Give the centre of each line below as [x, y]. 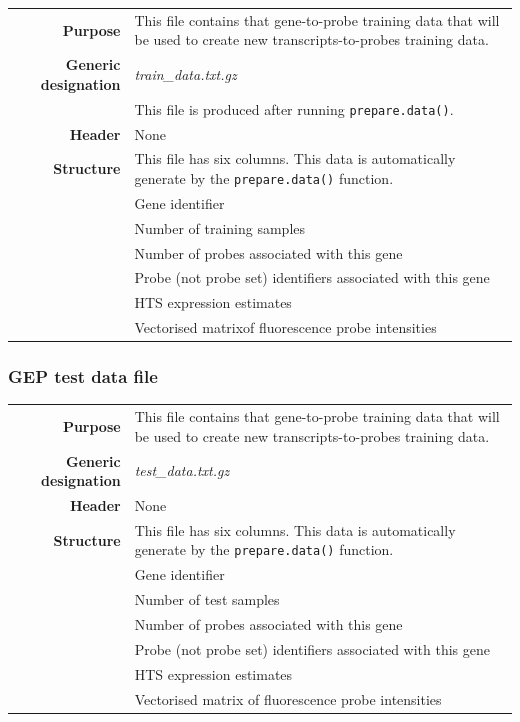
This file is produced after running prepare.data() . [294, 108]
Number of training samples [220, 227]
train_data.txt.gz [185, 73]
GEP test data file [83, 376]
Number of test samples [207, 599]
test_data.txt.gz [182, 470]
